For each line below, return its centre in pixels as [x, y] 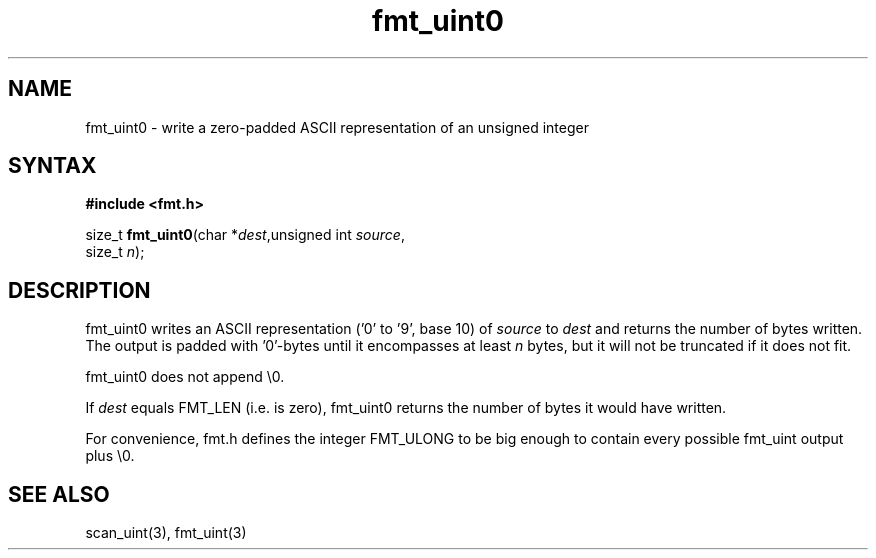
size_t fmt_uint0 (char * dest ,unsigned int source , [245, 235]
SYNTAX [52, 166]
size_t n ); [115, 252]
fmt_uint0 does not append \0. [185, 377]
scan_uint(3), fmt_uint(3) [166, 533]
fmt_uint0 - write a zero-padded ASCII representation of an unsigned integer [337, 127]
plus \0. [110, 456]
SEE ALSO [59, 494]
